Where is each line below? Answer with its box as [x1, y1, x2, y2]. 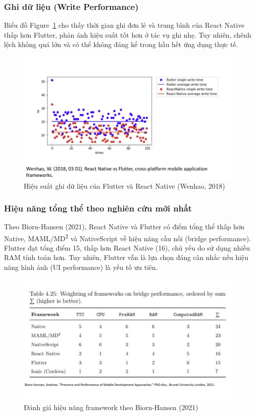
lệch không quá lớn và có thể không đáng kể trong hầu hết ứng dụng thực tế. [4, 39, 238, 50]
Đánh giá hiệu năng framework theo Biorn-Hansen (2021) [24, 402, 199, 412]
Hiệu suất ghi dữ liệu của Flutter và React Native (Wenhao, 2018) [24, 181, 225, 191]
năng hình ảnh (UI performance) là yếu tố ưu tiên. [4, 262, 158, 272]
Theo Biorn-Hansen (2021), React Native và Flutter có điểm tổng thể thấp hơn [4, 221, 245, 232]
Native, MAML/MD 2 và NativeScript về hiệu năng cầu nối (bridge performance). [4, 231, 251, 243]
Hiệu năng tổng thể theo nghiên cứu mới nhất [4, 202, 192, 214]
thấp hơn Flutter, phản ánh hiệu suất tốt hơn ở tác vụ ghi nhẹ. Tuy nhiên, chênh [4, 29, 252, 40]
